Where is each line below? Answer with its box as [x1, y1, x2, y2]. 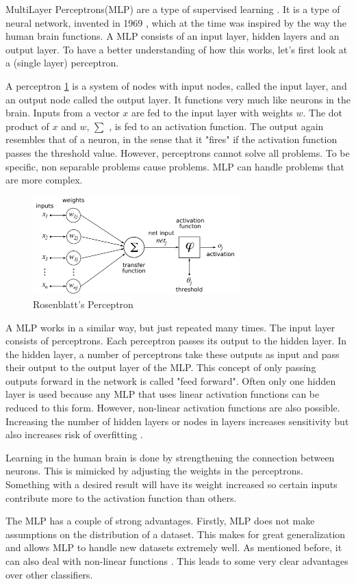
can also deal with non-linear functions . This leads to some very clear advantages [5, 554, 348, 568]
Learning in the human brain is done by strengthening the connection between [5, 450, 335, 464]
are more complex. [5, 173, 83, 187]
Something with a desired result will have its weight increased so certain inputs [5, 477, 338, 492]
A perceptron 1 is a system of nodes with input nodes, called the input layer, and [5, 78, 347, 92]
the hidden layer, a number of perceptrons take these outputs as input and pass [5, 346, 340, 361]
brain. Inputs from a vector [5, 105, 120, 120]
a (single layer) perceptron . [5, 55, 119, 70]
